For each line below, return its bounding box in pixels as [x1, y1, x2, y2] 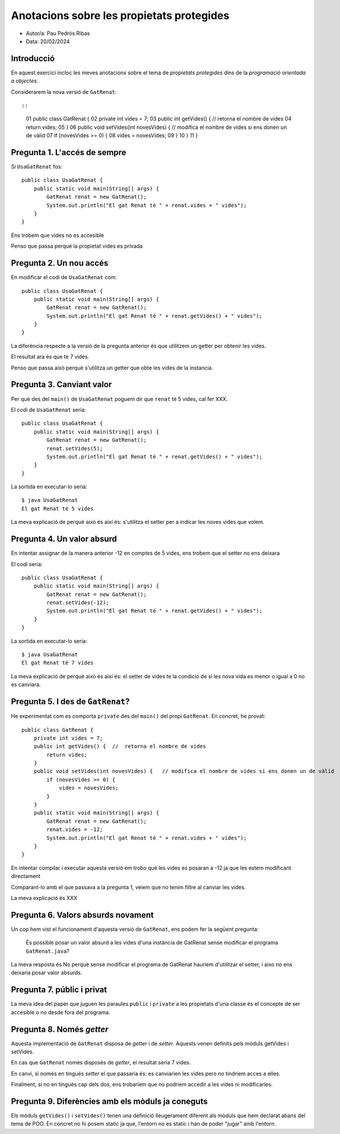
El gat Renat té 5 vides [21, 505, 94, 512]
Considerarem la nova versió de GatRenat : [11, 88, 117, 95]
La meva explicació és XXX [11, 894, 78, 901]
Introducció [11, 53, 55, 64]
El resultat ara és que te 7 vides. [11, 353, 90, 361]
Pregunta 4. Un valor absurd [11, 534, 117, 544]
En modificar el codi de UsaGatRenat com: [11, 274, 117, 281]
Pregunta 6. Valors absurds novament [11, 909, 154, 920]
